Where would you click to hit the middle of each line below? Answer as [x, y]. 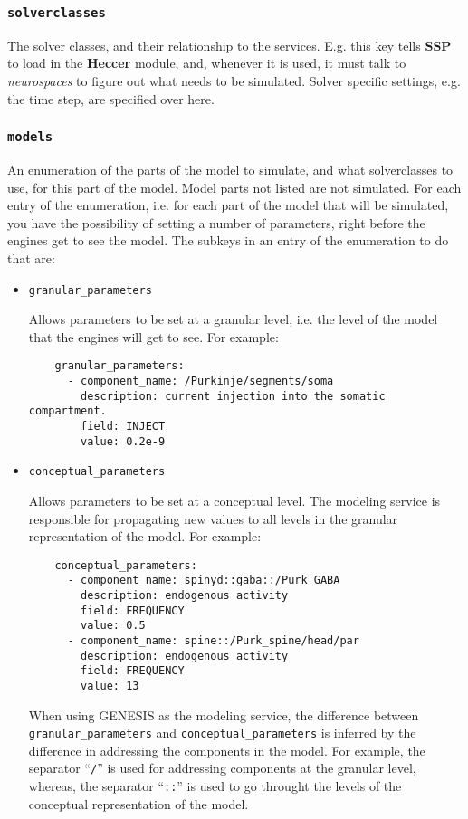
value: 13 [110, 686]
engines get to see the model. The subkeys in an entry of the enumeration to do [228, 240]
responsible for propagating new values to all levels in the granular [213, 518]
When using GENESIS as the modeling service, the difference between [224, 714]
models [30, 137]
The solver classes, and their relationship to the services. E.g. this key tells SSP [229, 45]
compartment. [67, 411]
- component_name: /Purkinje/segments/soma [201, 381]
